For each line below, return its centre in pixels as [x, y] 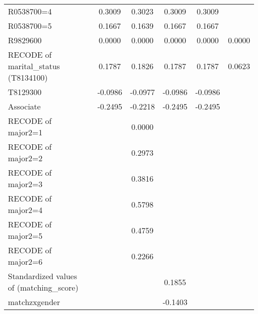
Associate [24, 106]
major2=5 [25, 236]
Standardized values [43, 276]
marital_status [34, 66]
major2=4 [25, 210]
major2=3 [25, 184]
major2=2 [25, 158]
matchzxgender [34, 302]
